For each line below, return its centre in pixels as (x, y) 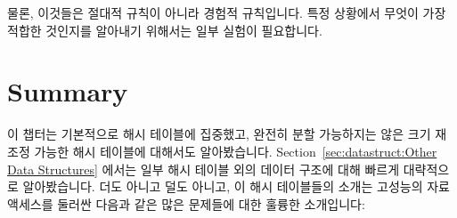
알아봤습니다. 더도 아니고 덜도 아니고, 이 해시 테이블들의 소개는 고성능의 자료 (236, 186)
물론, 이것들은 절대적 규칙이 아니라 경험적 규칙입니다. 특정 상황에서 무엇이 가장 (227, 12)
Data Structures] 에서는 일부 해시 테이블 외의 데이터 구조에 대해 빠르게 (204, 169)
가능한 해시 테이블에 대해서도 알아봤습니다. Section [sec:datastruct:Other (236, 151)
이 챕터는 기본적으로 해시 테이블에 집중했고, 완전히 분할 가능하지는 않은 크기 (219, 134)
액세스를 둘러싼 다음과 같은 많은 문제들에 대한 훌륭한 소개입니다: (186, 203)
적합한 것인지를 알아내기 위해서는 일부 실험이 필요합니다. (165, 30)
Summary (68, 91)
